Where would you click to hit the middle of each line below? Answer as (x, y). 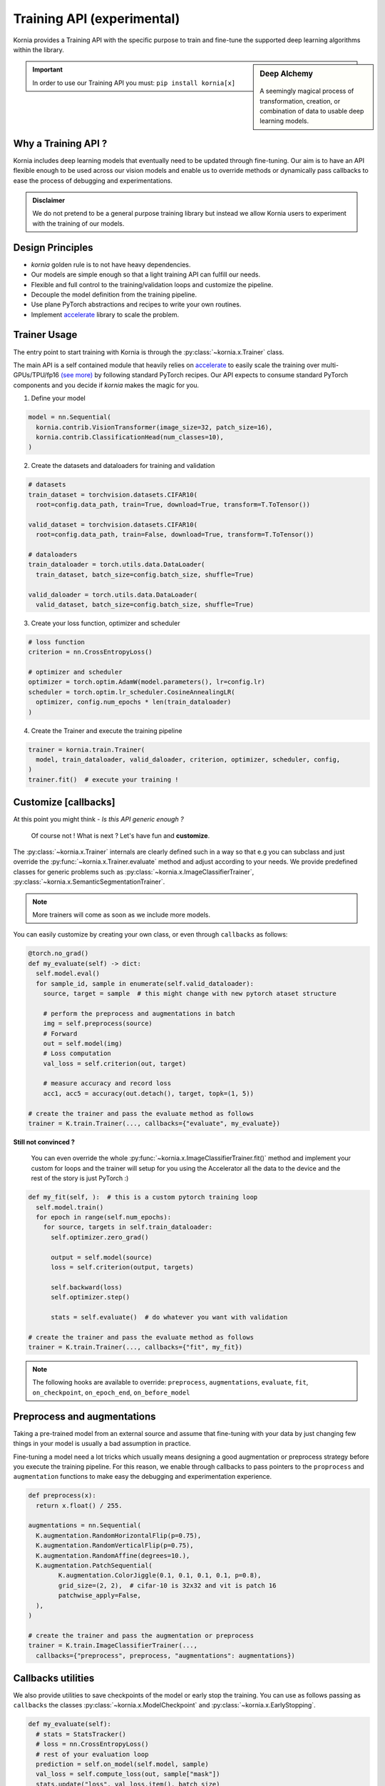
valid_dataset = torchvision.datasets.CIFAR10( (113, 524)
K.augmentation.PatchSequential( (94, 1566)
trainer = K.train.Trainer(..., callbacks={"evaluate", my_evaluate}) (154, 1124)
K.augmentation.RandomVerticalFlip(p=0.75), (115, 1546)
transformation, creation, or (300, 101)
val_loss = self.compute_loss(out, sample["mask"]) (128, 1774)
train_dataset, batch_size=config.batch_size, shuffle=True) (145, 574)
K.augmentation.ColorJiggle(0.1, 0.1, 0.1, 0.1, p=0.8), (160, 1576)
